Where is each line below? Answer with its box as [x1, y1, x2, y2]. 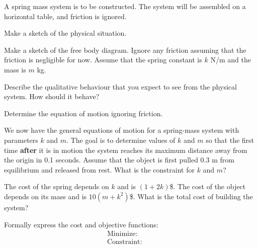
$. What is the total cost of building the [129, 191, 253, 201]
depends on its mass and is [4, 191, 87, 201]
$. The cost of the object [169, 181, 246, 192]
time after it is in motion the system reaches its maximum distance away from [4, 144, 247, 155]
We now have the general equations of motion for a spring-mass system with [4, 125, 239, 135]
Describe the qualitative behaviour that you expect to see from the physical [4, 81, 237, 92]
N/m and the [210, 54, 251, 65]
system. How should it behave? [4, 91, 100, 102]
